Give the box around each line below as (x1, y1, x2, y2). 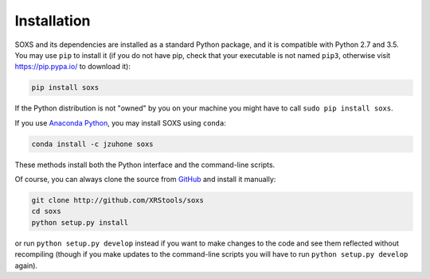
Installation (14, 12, 91, 29)
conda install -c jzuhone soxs (31, 139, 154, 149)
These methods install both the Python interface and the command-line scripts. (14, 160, 276, 169)
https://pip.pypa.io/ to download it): (14, 62, 131, 72)
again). (14, 261, 38, 270)
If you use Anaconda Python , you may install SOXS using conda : (14, 118, 227, 127)
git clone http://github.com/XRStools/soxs (31, 196, 205, 205)
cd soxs (31, 207, 61, 216)
